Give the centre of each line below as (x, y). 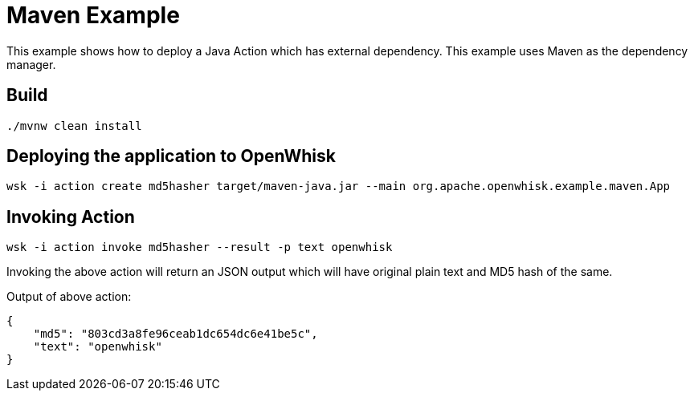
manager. (31, 64)
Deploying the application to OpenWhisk (171, 156)
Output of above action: (69, 297)
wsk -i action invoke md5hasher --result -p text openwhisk (200, 247)
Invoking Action (71, 217)
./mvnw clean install (74, 126)
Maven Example (93, 15)
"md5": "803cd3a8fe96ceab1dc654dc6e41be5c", (176, 334)
